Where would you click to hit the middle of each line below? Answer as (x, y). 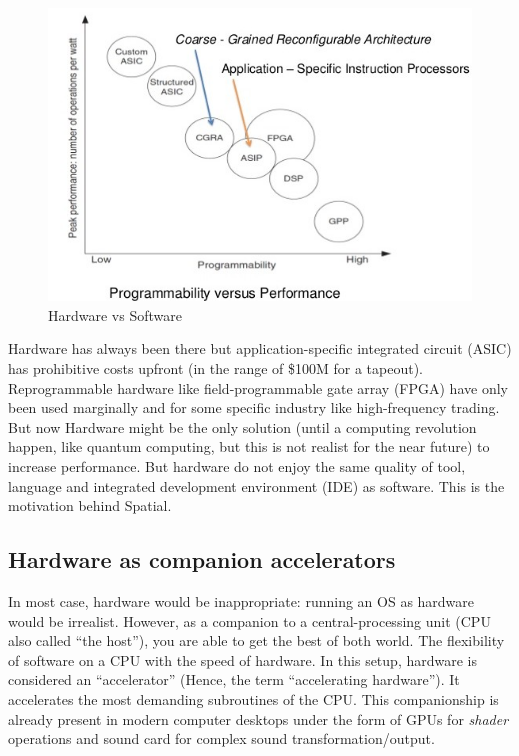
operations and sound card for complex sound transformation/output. (221, 738)
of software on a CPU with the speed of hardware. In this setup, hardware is (242, 659)
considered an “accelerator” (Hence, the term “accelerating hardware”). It (234, 679)
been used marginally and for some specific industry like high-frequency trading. (254, 407)
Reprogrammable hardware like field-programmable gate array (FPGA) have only (258, 387)
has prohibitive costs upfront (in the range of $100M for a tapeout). (215, 368)
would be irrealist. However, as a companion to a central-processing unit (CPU (249, 620)
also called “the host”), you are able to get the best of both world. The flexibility (256, 640)
